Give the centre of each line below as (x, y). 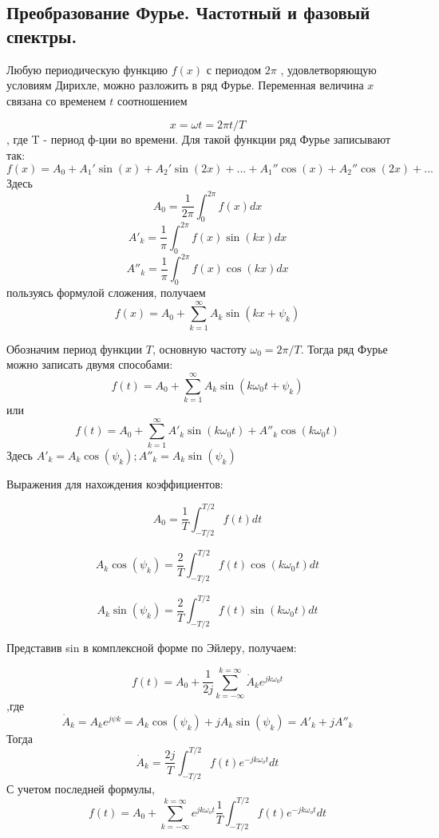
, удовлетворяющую (328, 69)
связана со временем (56, 100)
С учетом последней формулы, (81, 788)
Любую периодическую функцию (87, 69)
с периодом (234, 69)
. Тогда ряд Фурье (344, 348)
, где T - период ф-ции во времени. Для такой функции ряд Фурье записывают (199, 139)
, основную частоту (199, 348)
